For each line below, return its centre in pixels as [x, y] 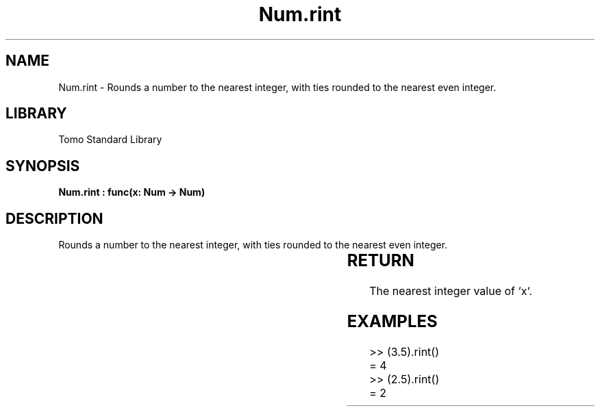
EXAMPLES [392, 321]
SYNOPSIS [43, 166]
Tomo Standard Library [110, 140]
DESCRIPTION [54, 218]
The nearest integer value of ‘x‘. [451, 291]
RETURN [380, 261]
